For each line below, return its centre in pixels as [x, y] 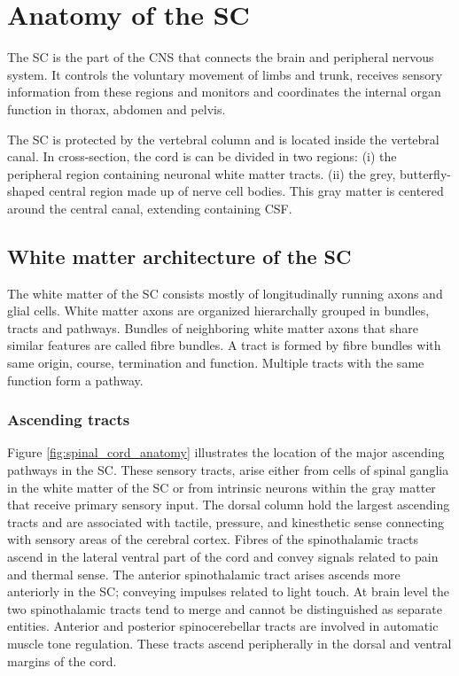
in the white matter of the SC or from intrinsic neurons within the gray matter [222, 487]
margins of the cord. [62, 660]
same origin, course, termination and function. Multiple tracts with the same [216, 363]
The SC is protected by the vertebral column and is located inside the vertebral [223, 139]
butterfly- [425, 173]
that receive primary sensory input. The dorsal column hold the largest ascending [229, 505]
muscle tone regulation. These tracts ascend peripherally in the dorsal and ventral [229, 643]
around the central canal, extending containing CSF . [150, 208]
